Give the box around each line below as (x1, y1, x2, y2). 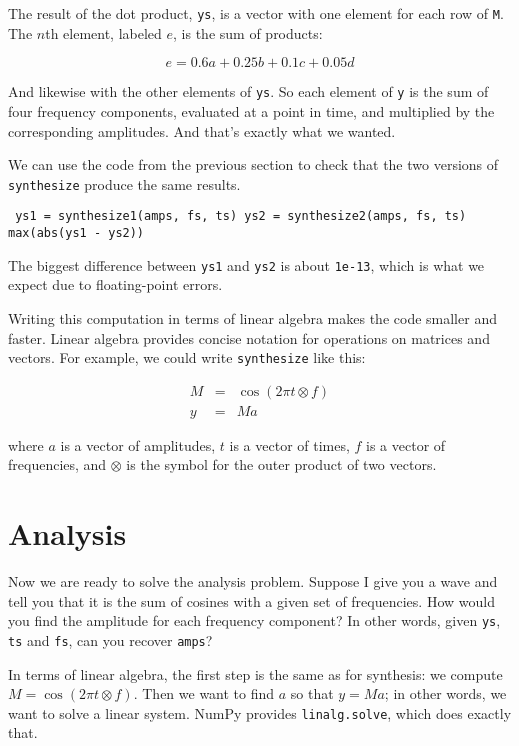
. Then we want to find (133, 683, 275, 704)
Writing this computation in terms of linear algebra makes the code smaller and (8, 307, 497, 328)
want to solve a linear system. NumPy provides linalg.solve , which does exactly (8, 702, 512, 723)
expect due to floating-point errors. (8, 274, 223, 295)
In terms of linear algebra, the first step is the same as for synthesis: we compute (8, 663, 503, 684)
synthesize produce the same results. (8, 173, 241, 194)
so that (290, 683, 334, 704)
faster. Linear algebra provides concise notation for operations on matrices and (8, 327, 490, 348)
